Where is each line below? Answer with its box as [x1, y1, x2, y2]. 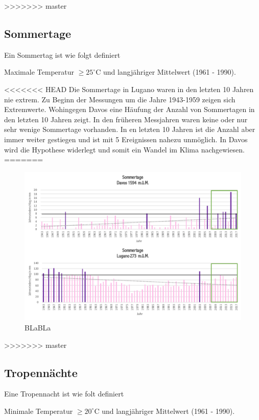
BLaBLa [25, 322, 51, 333]
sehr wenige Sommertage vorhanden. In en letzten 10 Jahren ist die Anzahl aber [4, 124, 255, 135]
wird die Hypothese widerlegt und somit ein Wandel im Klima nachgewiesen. [4, 144, 245, 154]
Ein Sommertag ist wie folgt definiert [4, 49, 121, 60]
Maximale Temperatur [4, 67, 74, 77]
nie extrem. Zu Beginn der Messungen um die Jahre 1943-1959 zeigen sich [4, 94, 236, 104]
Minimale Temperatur [4, 405, 73, 416]
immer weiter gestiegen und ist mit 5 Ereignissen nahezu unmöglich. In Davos [4, 134, 248, 144]
